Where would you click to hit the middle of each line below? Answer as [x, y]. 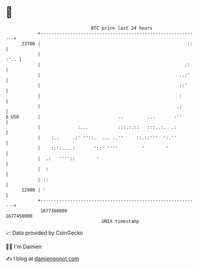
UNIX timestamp [120, 221]
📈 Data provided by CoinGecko [44, 233]
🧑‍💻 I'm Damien [24, 247]
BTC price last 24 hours [122, 28]
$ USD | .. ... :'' [94, 117]
